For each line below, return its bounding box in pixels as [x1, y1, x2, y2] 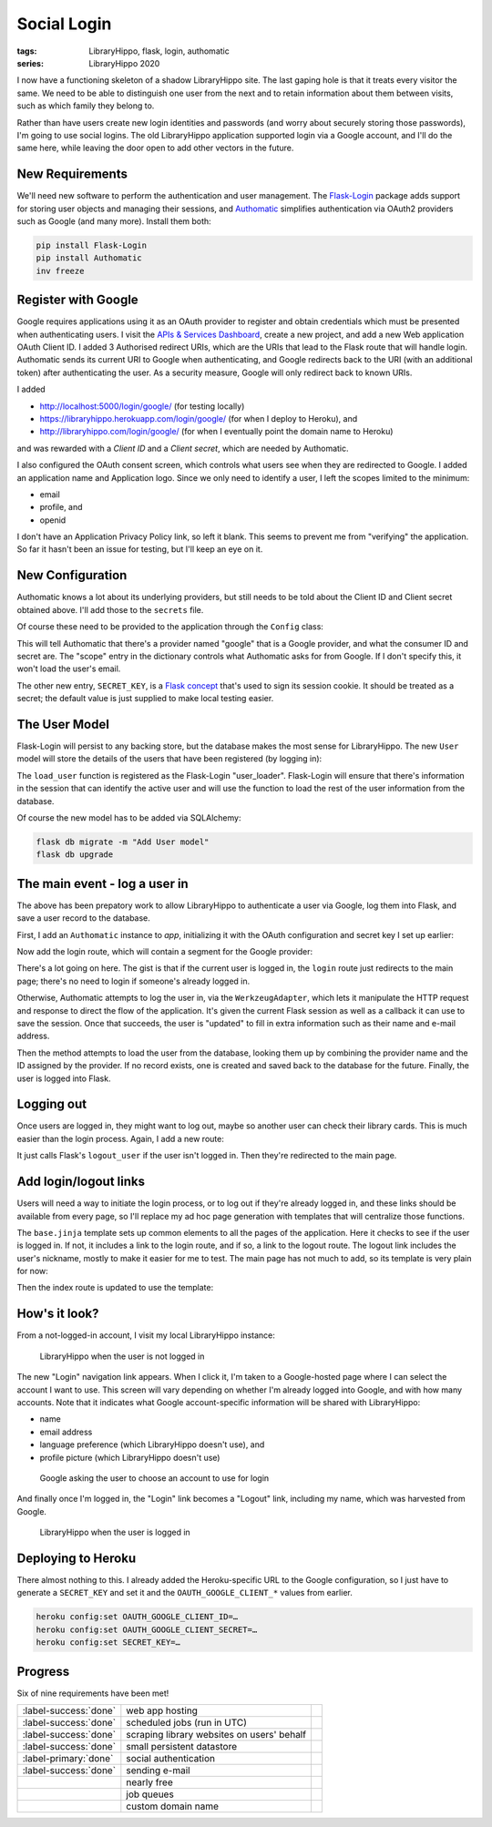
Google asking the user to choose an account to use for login [39, 1472, 270, 1484]
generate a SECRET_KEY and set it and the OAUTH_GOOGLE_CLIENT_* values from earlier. [16, 1587, 353, 1598]
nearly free [126, 1776, 173, 1789]
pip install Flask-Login [36, 240, 148, 250]
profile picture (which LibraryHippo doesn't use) [39, 1452, 220, 1463]
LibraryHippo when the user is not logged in [39, 1351, 205, 1362]
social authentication [126, 1752, 216, 1765]
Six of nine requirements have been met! [16, 1688, 169, 1699]
